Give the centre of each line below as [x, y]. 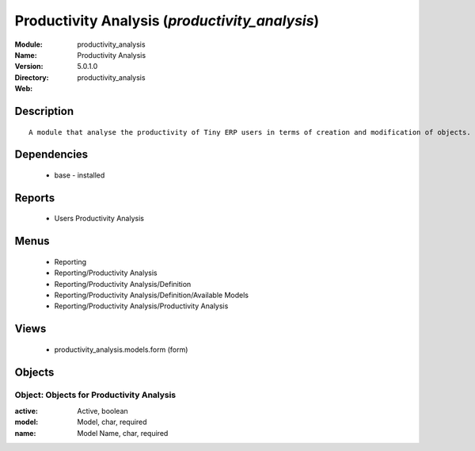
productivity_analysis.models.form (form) [121, 350]
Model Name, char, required [123, 433]
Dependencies [51, 155]
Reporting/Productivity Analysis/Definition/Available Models [152, 295]
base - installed [80, 175]
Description [44, 111]
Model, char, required [112, 422]
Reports [35, 198]
